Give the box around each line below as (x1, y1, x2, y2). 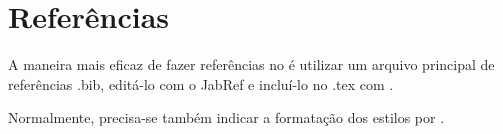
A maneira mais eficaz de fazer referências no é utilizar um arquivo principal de (8, 54, 495, 75)
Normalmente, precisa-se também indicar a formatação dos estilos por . (8, 107, 445, 128)
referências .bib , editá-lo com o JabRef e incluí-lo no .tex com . (8, 73, 394, 94)
